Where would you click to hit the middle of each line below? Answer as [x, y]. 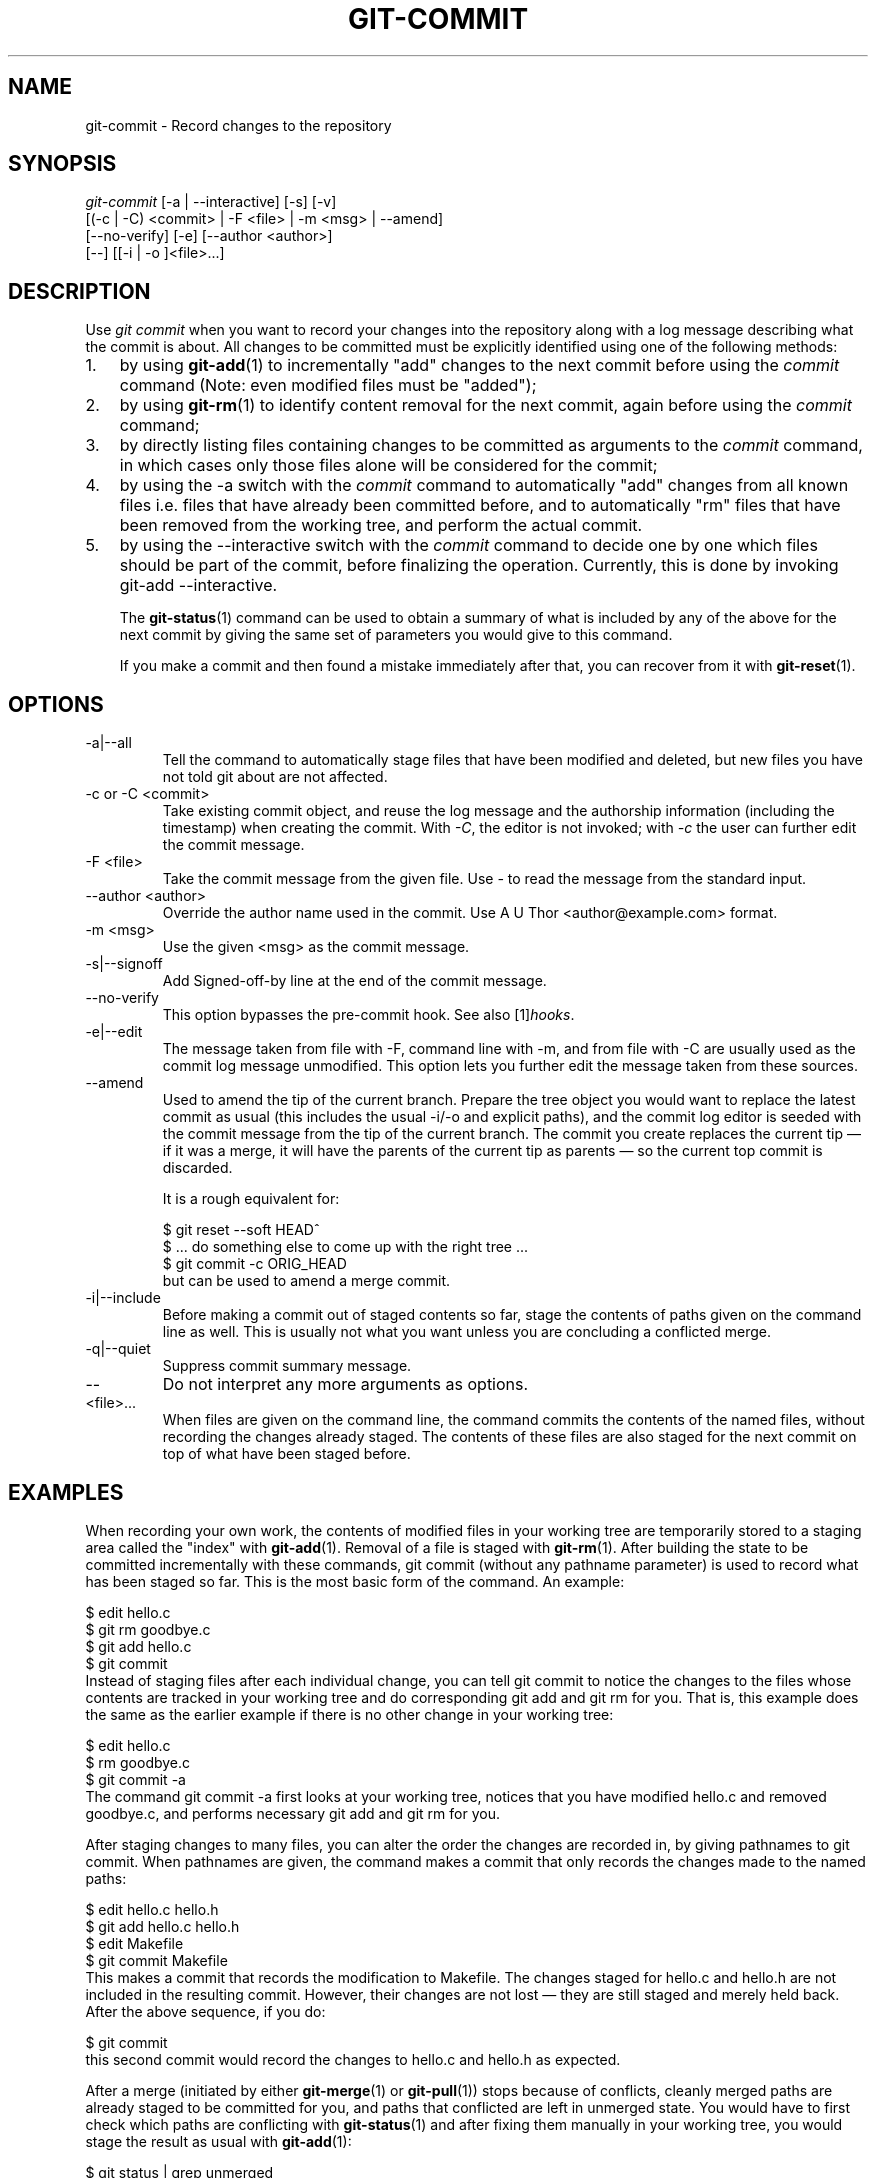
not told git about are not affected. [275, 777]
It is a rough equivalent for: [251, 1199]
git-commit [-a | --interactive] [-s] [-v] [211, 202]
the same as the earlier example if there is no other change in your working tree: [349, 1714]
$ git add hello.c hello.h [162, 1926]
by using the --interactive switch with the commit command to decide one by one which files [468, 545]
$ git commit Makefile [156, 1960]
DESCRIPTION [79, 291]
